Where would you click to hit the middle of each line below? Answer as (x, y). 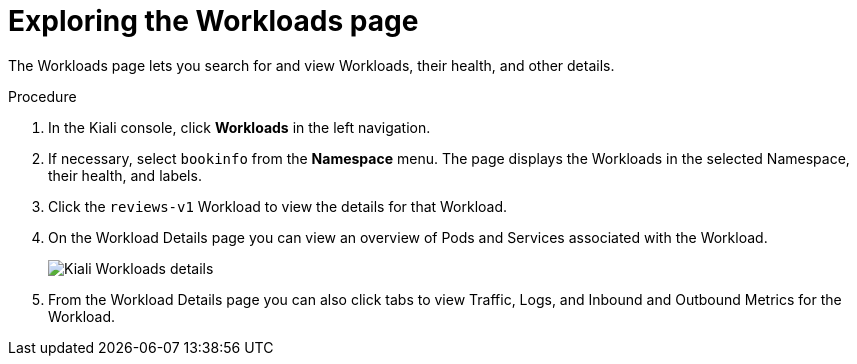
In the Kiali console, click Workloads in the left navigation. (239, 127)
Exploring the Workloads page (213, 21)
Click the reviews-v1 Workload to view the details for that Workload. (278, 206)
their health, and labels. (125, 175)
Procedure (42, 96)
